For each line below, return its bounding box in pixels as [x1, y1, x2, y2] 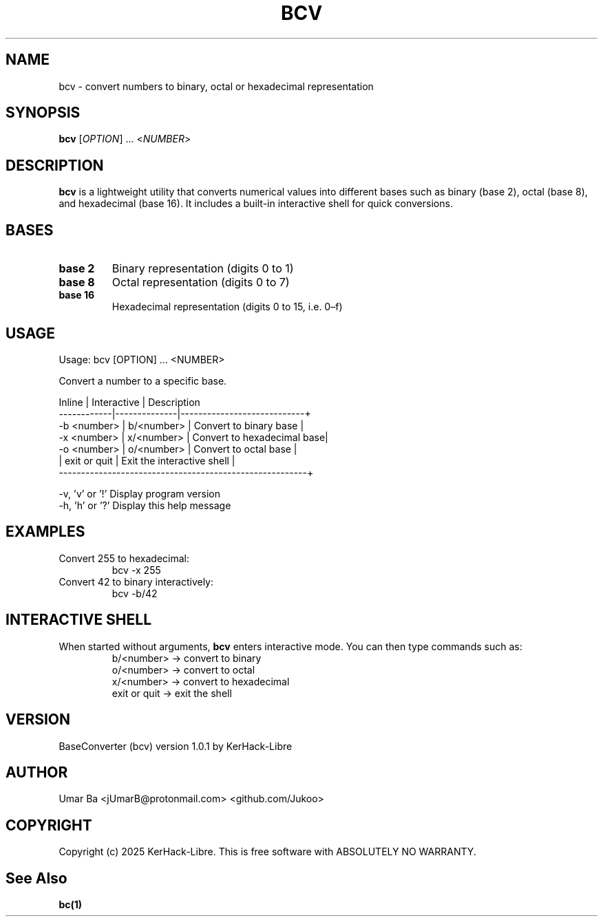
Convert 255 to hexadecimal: [59, 552, 190, 564]
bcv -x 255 [112, 564, 161, 576]
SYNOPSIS [6, 104, 81, 122]
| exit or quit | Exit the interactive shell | [59, 454, 235, 467]
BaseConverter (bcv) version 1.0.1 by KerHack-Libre [59, 740, 293, 752]
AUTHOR [6, 763, 68, 781]
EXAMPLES [6, 523, 85, 541]
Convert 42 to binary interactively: [59, 575, 214, 588]
